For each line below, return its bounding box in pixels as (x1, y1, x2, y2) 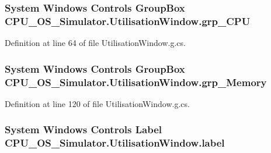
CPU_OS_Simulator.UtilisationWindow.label (5, 136, 225, 150)
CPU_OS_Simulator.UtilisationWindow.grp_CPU (5, 13, 251, 28)
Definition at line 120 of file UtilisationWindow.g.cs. (5, 97, 190, 109)
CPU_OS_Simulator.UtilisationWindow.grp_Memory (5, 74, 267, 89)
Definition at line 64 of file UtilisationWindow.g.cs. (5, 37, 186, 49)
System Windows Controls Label (5, 122, 162, 137)
